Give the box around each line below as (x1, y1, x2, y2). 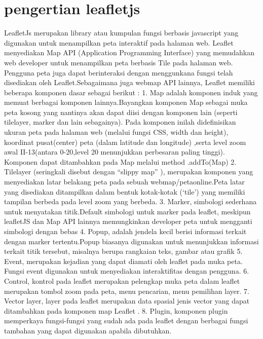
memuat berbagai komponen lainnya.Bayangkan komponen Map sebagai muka (4, 97, 248, 107)
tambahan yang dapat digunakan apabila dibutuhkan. (4, 325, 172, 335)
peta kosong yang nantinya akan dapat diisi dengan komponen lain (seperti (4, 106, 238, 117)
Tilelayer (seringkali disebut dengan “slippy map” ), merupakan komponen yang (4, 166, 253, 177)
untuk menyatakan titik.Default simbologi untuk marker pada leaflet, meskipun (4, 206, 251, 216)
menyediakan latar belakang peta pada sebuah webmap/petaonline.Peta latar (4, 176, 245, 187)
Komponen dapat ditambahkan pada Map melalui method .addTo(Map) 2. (4, 156, 237, 167)
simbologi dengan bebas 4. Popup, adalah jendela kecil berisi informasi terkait (4, 226, 247, 236)
